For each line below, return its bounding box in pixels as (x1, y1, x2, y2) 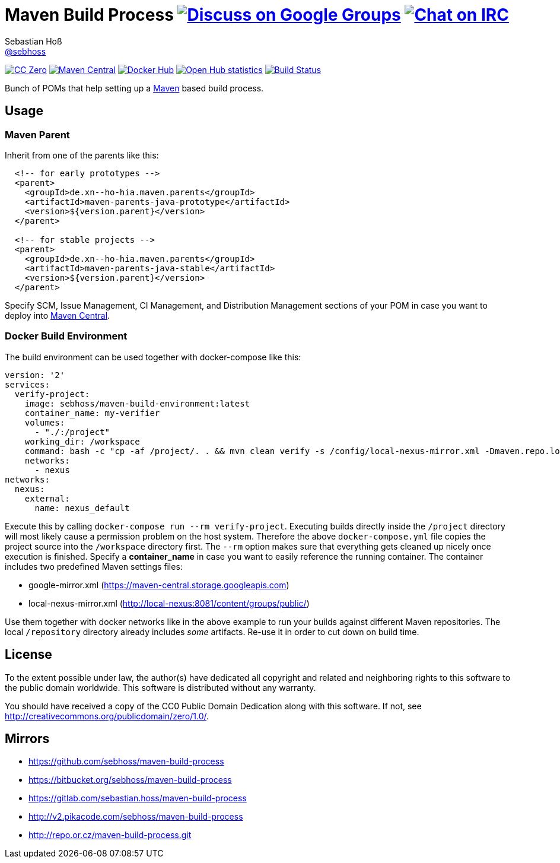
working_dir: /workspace (24, 436, 140, 446)
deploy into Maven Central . (5, 310, 110, 321)
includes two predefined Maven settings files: (5, 561, 183, 572)
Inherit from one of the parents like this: (5, 150, 159, 160)
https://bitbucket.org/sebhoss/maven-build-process (28, 775, 232, 785)
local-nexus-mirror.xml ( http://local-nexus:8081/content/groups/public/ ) (28, 598, 310, 608)
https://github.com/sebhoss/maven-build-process (28, 756, 224, 767)
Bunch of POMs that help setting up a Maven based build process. (5, 83, 264, 93)
